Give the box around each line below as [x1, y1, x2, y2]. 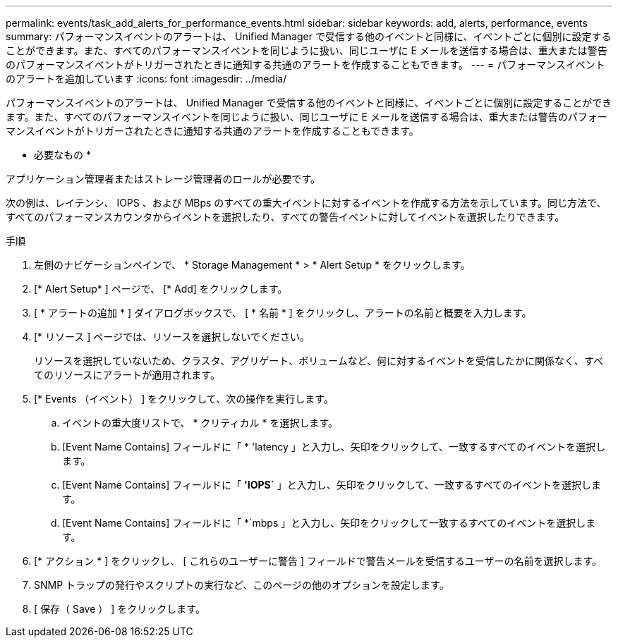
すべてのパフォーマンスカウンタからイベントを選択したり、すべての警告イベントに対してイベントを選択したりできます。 [6, 211, 565, 223]
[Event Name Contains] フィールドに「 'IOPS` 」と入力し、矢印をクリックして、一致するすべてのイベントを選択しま [62, 479, 602, 491]
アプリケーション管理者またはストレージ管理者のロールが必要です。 [6, 173, 321, 185]
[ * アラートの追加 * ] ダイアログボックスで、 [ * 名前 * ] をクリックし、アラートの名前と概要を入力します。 [34, 307, 532, 319]
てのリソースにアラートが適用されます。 [34, 369, 220, 381]
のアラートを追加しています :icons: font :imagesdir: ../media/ [6, 73, 287, 85]
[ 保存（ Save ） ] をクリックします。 [34, 603, 205, 615]
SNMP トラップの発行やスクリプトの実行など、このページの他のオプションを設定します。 [34, 579, 449, 591]
